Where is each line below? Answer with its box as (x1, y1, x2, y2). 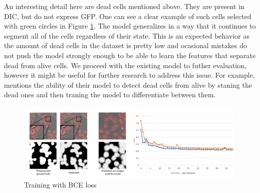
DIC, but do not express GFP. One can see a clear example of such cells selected (4, 11, 251, 21)
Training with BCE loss (24, 179, 97, 189)
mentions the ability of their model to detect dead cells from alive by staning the (4, 79, 252, 90)
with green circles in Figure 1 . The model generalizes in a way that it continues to (4, 21, 256, 31)
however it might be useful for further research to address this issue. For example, (4, 70, 255, 80)
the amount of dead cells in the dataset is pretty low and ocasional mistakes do (4, 40, 247, 51)
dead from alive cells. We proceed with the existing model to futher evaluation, (4, 60, 247, 70)
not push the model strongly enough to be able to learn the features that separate (4, 50, 256, 60)
